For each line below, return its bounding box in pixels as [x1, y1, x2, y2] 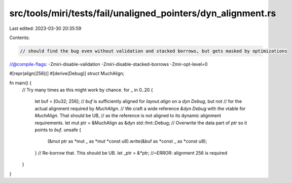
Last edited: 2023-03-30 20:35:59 [9, 25, 82, 31]
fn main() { [9, 80, 32, 86]
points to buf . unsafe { [34, 127, 81, 133]
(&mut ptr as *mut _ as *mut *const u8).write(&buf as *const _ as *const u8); [47, 138, 207, 144]
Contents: [9, 34, 30, 41]
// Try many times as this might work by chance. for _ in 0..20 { [22, 87, 153, 93]
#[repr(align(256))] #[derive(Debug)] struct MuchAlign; [9, 70, 125, 77]
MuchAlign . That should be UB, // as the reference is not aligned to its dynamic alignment [34, 113, 222, 119]
